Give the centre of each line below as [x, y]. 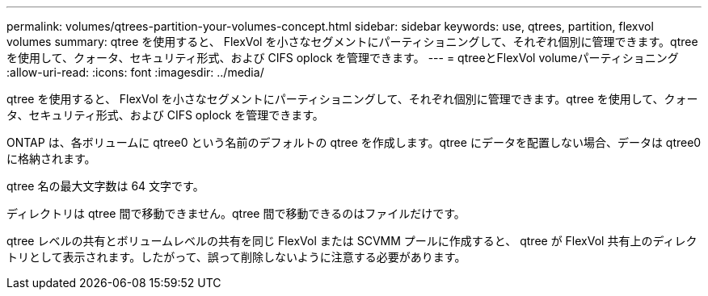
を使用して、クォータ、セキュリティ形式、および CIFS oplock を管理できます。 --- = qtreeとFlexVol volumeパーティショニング [343, 58]
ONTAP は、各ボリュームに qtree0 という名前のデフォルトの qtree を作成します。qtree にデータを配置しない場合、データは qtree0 [354, 142]
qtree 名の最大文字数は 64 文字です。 [105, 186]
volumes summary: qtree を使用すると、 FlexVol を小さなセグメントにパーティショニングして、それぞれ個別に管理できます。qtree [352, 42]
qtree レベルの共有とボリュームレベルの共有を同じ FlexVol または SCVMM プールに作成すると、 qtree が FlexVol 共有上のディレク [352, 241]
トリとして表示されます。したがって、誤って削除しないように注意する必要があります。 [236, 257]
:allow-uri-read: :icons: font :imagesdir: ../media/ [135, 72]
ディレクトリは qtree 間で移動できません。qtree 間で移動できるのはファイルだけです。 [236, 213]
